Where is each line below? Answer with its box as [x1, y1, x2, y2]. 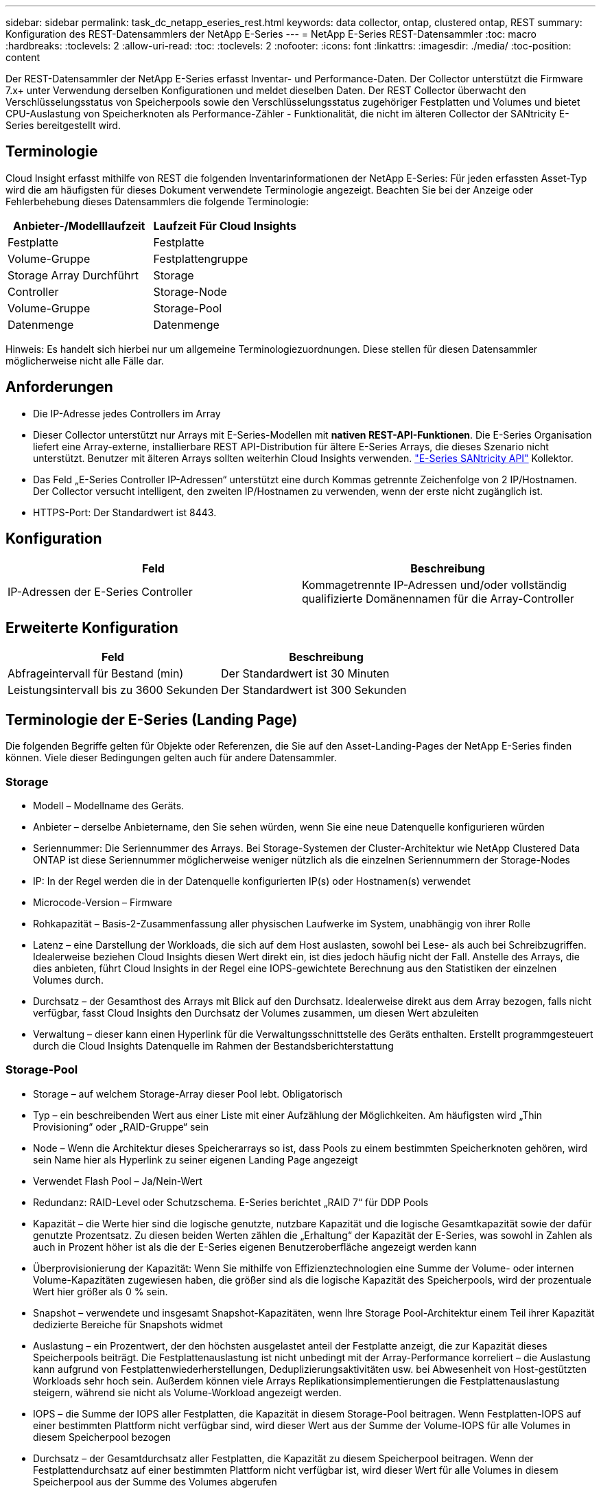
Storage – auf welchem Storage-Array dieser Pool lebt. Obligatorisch [33, 1087, 343, 1100]
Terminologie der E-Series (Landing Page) [5, 710, 298, 728]
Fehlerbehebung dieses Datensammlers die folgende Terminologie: [5, 195, 309, 207]
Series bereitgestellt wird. [5, 119, 121, 131]
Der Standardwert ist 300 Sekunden [221, 683, 407, 697]
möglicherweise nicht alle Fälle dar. [5, 354, 164, 367]
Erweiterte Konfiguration [5, 618, 178, 636]
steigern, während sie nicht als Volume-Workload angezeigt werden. [33, 1386, 342, 1398]
